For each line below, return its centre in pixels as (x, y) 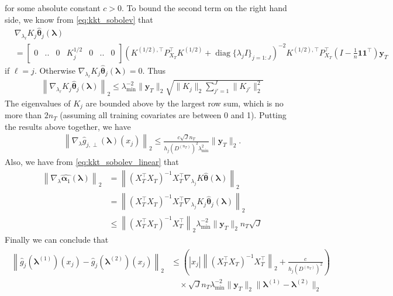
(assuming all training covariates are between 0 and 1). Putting (173, 115)
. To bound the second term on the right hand (204, 8)
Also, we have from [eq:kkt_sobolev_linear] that (92, 161)
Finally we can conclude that (57, 240)
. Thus (154, 70)
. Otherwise (55, 70)
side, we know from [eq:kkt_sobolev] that (79, 19)
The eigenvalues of (38, 103)
